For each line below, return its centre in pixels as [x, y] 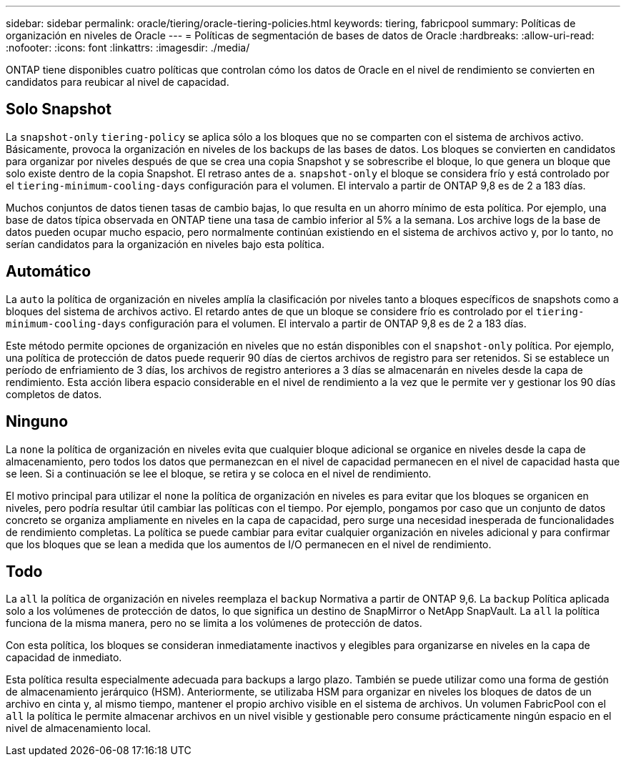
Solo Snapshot [59, 109]
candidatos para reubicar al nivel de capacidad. [118, 82]
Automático [49, 272]
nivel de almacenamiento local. [79, 728]
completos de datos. [54, 394]
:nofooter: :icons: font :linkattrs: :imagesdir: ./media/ [128, 48]
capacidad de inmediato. [64, 658]
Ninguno [37, 422]
